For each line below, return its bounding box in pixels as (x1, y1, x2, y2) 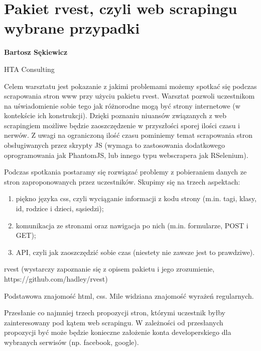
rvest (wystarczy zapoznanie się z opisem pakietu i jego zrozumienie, (4, 264, 215, 274)
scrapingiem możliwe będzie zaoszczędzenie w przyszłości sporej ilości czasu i (4, 120, 240, 130)
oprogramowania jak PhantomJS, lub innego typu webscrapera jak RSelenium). (4, 149, 248, 160)
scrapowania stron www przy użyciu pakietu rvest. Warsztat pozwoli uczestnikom (4, 91, 255, 101)
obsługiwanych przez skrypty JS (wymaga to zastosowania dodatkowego (4, 140, 225, 150)
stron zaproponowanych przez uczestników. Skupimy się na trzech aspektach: (4, 176, 240, 187)
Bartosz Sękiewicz (4, 47, 68, 57)
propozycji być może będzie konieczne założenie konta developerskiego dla (4, 327, 231, 337)
